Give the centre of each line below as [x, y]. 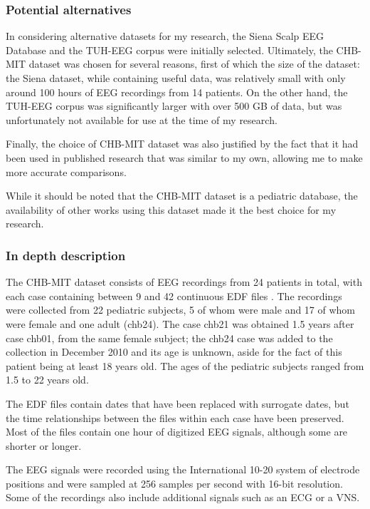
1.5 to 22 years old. [47, 380]
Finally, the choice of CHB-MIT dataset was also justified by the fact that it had [182, 144]
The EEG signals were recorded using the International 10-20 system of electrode [183, 469]
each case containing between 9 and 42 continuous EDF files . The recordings [174, 295]
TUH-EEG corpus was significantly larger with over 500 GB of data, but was [174, 106]
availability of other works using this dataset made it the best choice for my [171, 209]
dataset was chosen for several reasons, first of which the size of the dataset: [194, 64]
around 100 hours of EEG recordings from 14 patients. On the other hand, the [177, 92]
